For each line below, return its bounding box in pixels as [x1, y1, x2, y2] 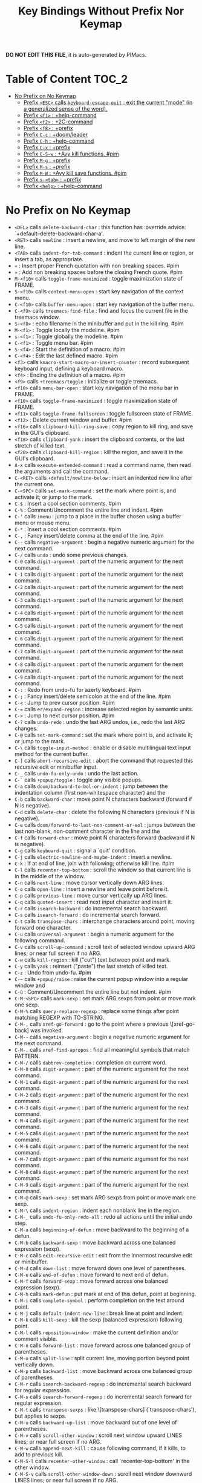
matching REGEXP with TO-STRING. [14, 1014, 105, 1022]
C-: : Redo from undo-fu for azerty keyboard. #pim [14, 686, 142, 694]
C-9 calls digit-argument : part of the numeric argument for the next [14, 673, 184, 681]
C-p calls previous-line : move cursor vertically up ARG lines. [14, 892, 168, 899]
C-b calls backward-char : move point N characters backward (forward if [14, 795, 192, 803]
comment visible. [14, 1335, 57, 1343]
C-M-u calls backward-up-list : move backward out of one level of [14, 1419, 177, 1426]
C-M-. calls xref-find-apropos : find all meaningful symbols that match [14, 1046, 190, 1054]
